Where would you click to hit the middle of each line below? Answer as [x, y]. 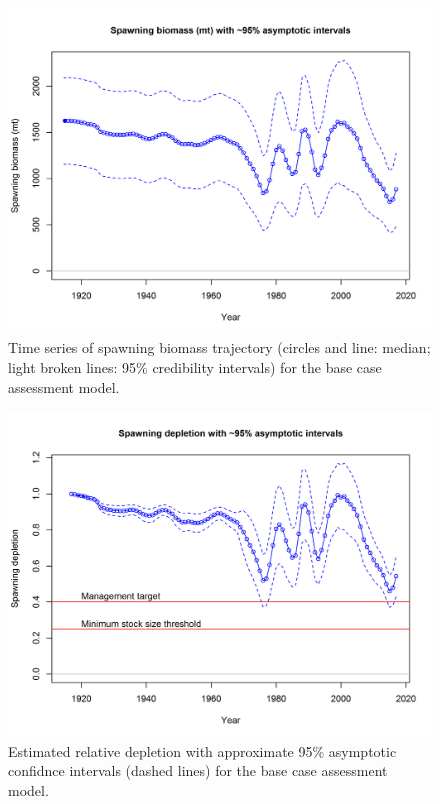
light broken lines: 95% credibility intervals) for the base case [195, 367]
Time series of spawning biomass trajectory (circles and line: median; [219, 347]
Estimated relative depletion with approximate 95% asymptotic [202, 750]
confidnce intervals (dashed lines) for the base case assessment [198, 770]
